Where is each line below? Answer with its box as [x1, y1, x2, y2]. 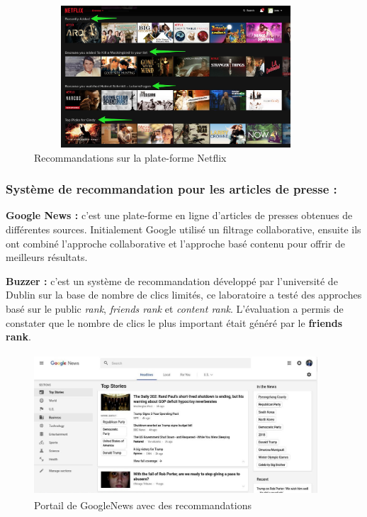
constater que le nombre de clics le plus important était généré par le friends [6, 315, 343, 330]
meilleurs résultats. [6, 250, 88, 265]
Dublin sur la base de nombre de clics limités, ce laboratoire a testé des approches [6, 287, 362, 302]
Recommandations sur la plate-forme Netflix [34, 150, 227, 165]
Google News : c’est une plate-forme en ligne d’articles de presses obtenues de [6, 208, 353, 223]
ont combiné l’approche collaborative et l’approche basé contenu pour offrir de [6, 235, 346, 250]
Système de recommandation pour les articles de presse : [6, 180, 337, 198]
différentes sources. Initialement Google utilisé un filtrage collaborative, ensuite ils [6, 221, 361, 236]
